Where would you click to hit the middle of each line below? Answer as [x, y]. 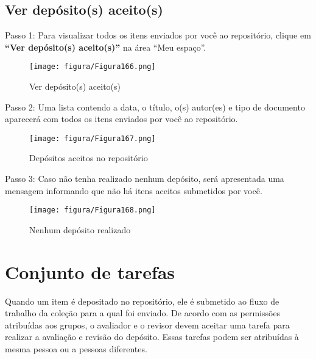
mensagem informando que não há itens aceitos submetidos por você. [134, 190]
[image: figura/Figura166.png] [93, 67]
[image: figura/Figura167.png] [93, 138]
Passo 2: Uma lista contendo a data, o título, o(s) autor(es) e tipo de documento [155, 107]
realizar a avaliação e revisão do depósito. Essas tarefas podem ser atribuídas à [152, 337]
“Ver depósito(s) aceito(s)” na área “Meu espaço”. [106, 47]
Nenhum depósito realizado [80, 229]
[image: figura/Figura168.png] [93, 210]
